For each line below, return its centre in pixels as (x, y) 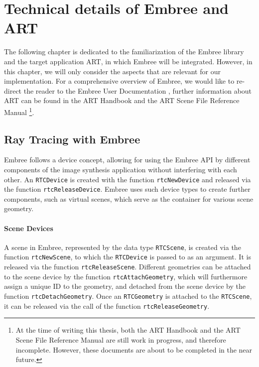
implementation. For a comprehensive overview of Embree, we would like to (119, 81)
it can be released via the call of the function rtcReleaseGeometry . (107, 306)
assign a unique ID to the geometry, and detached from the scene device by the (125, 286)
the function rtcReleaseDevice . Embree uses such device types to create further (127, 189)
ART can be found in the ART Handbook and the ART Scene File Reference (122, 100)
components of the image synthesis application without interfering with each (121, 169)
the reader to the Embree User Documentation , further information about (138, 90)
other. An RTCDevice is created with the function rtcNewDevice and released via (128, 179)
